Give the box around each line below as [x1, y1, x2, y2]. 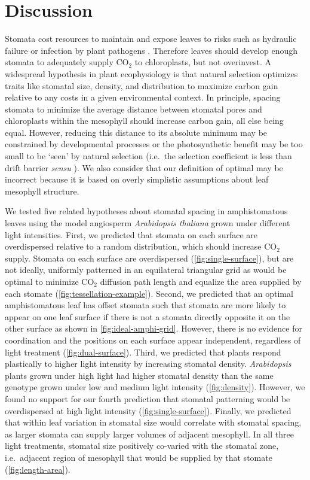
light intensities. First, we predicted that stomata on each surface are [5, 228, 258, 241]
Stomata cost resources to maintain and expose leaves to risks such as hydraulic [5, 32, 297, 45]
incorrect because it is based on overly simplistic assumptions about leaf [5, 173, 269, 186]
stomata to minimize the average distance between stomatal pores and [5, 102, 262, 115]
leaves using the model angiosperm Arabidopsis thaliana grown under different [5, 217, 290, 229]
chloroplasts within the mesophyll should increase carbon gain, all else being [5, 114, 284, 127]
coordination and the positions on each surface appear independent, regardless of [5, 333, 301, 346]
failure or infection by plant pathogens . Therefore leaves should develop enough [5, 44, 298, 56]
